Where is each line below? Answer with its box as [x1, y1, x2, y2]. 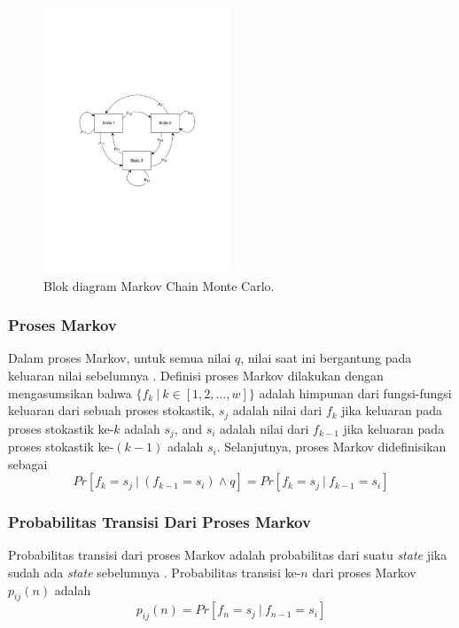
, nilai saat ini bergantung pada [240, 349, 412, 367]
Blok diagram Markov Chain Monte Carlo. [43, 276, 275, 294]
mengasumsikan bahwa [8, 383, 132, 402]
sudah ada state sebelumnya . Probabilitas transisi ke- [8, 563, 301, 582]
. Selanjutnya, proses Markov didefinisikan [216, 437, 447, 456]
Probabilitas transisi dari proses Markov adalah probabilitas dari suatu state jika [8, 546, 447, 564]
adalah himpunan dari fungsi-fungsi [259, 383, 452, 402]
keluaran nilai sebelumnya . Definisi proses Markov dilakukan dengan [8, 365, 384, 384]
